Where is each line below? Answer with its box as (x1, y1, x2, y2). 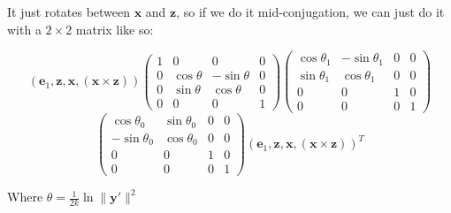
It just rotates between (7, 3, 131, 20)
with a (7, 19, 42, 38)
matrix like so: (75, 19, 154, 38)
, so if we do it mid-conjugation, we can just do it (176, 3, 445, 20)
